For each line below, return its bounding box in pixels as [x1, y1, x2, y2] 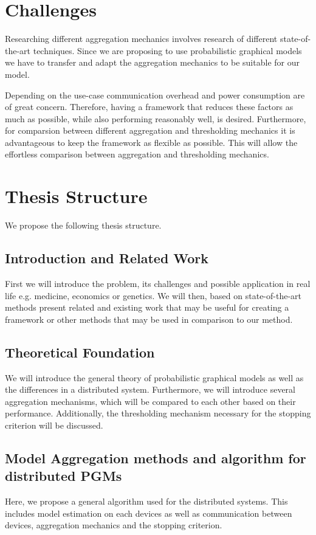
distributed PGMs [5, 466, 122, 485]
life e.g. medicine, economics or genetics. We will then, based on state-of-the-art [5, 289, 301, 302]
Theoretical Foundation [5, 342, 155, 361]
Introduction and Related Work [5, 249, 209, 267]
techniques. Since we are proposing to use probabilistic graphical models [33, 44, 302, 57]
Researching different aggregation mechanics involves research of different [5, 32, 278, 45]
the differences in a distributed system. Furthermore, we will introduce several [5, 383, 296, 396]
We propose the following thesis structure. [5, 219, 162, 232]
